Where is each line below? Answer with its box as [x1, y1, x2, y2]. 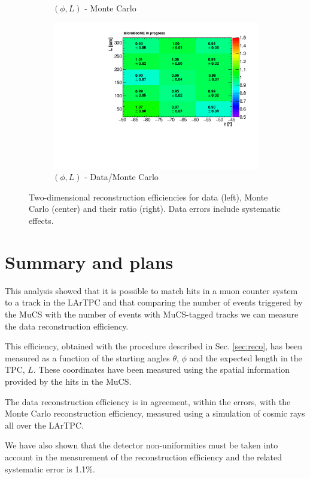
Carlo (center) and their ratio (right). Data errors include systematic [29, 202, 281, 215]
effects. [29, 214, 54, 227]
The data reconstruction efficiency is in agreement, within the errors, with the [5, 395, 291, 408]
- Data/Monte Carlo [84, 170, 159, 183]
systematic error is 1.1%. [5, 462, 95, 475]
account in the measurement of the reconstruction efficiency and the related [5, 450, 282, 463]
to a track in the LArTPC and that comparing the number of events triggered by [5, 296, 303, 309]
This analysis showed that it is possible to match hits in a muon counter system [5, 284, 298, 297]
